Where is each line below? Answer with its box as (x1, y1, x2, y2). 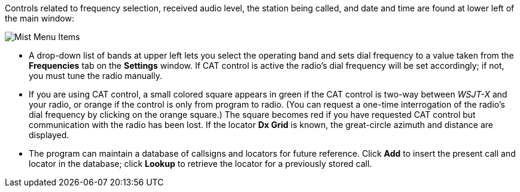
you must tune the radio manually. (29, 71, 162, 81)
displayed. (29, 130, 69, 140)
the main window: (5, 13, 75, 23)
